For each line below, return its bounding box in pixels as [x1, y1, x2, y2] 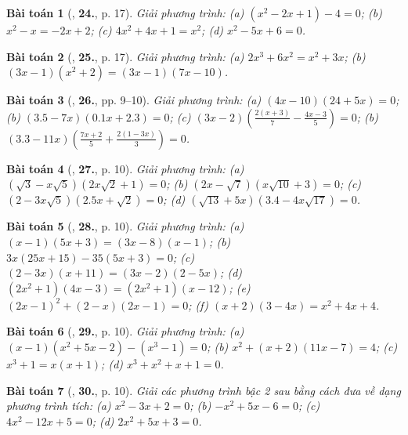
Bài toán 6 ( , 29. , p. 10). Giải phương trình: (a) [6, 323, 244, 339]
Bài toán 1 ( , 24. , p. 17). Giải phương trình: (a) [6, 5, 244, 20]
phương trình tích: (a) [6, 397, 111, 414]
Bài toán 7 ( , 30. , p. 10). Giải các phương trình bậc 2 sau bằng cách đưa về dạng [6, 382, 401, 398]
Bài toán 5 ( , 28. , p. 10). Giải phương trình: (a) [6, 218, 244, 234]
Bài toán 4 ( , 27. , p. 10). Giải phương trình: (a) [6, 160, 244, 176]
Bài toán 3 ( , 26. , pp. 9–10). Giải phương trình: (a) [6, 92, 262, 108]
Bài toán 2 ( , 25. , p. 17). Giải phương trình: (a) [6, 48, 244, 64]
